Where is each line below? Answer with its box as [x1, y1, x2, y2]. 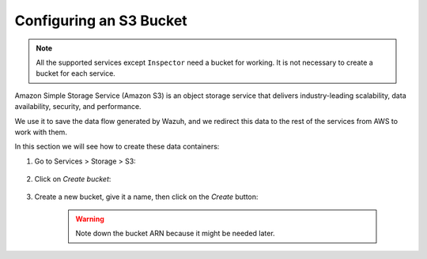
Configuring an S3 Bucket [14, 12, 187, 29]
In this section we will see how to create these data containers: [14, 142, 220, 152]
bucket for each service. [36, 69, 116, 78]
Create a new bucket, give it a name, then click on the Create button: [34, 192, 259, 201]
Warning [75, 214, 104, 223]
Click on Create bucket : [34, 175, 111, 184]
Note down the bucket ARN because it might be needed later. [75, 229, 276, 238]
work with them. [14, 127, 67, 137]
